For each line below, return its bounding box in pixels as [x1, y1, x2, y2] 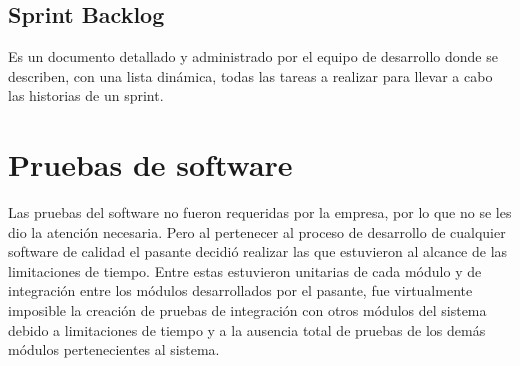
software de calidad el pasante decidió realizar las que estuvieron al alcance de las [8, 241, 508, 262]
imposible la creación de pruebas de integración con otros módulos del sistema [8, 300, 487, 321]
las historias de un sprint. [8, 85, 164, 106]
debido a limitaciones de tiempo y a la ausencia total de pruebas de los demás [8, 319, 486, 340]
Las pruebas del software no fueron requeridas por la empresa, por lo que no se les [8, 202, 512, 223]
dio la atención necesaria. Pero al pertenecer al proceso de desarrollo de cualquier [8, 221, 506, 242]
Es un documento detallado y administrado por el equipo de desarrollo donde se [8, 46, 498, 67]
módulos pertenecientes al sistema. [8, 339, 220, 360]
